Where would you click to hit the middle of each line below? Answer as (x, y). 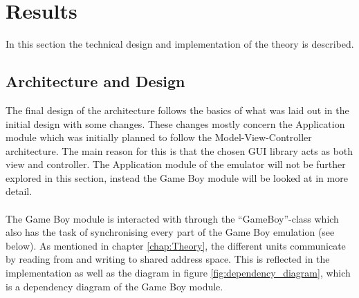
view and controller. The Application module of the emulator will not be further (176, 164)
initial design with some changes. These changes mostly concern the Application (175, 123)
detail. (19, 191)
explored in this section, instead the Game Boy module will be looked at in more (177, 177)
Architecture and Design (95, 81)
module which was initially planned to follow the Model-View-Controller (159, 137)
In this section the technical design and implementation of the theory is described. (180, 44)
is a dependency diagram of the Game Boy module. (114, 286)
